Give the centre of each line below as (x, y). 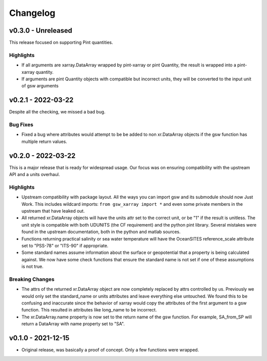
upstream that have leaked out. (53, 211)
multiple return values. (44, 141)
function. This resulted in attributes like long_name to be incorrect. (89, 310)
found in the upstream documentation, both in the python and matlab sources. (101, 232)
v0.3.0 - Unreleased (41, 30)
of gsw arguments (40, 86)
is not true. (33, 267)
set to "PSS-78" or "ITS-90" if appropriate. (65, 245)
